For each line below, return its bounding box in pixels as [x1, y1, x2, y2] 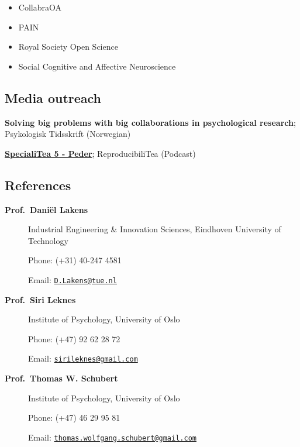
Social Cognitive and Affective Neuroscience [18, 60, 176, 72]
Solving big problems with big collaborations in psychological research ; [5, 116, 296, 128]
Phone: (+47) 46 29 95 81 [28, 411, 120, 424]
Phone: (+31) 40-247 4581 [28, 254, 122, 266]
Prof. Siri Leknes [5, 293, 76, 305]
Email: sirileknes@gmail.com [28, 352, 138, 365]
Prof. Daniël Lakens [5, 203, 88, 215]
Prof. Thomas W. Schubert [5, 372, 118, 384]
